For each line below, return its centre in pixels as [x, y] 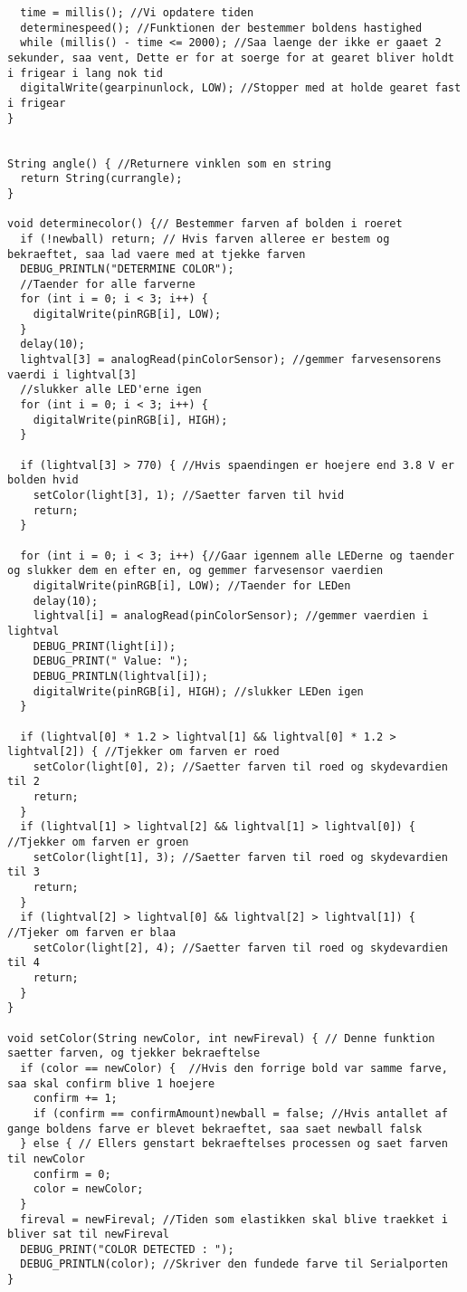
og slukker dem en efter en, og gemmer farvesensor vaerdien [195, 571]
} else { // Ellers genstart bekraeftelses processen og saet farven [234, 1144]
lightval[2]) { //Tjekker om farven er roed [143, 752]
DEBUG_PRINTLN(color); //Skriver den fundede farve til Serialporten [234, 1264]
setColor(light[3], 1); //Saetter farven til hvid [189, 495]
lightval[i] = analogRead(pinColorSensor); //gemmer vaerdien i [231, 616]
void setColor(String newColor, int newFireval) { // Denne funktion [221, 1038]
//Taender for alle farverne [108, 284]
